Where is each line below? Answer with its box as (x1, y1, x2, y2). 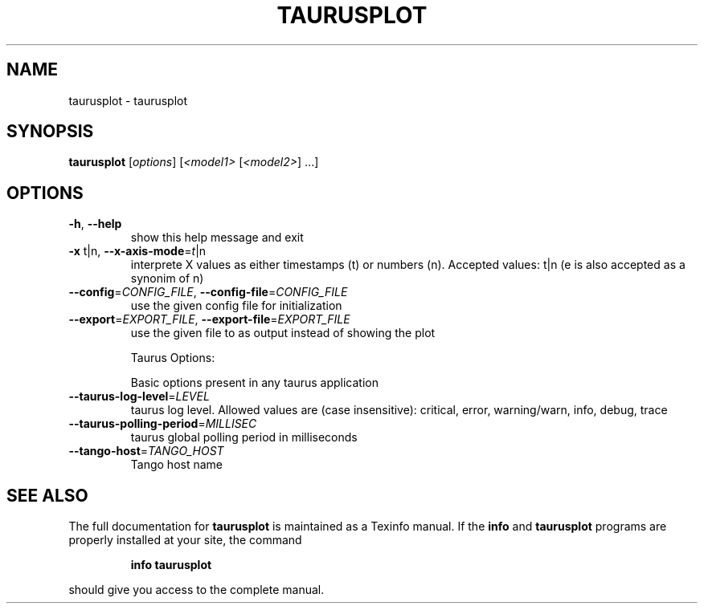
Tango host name (130, 458, 223, 472)
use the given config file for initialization (130, 299, 342, 313)
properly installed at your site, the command (68, 533, 302, 547)
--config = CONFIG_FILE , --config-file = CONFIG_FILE (68, 285, 348, 299)
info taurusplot (130, 558, 212, 572)
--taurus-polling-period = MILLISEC (68, 417, 257, 431)
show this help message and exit (130, 230, 304, 245)
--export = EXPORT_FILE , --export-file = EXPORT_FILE (68, 312, 350, 327)
